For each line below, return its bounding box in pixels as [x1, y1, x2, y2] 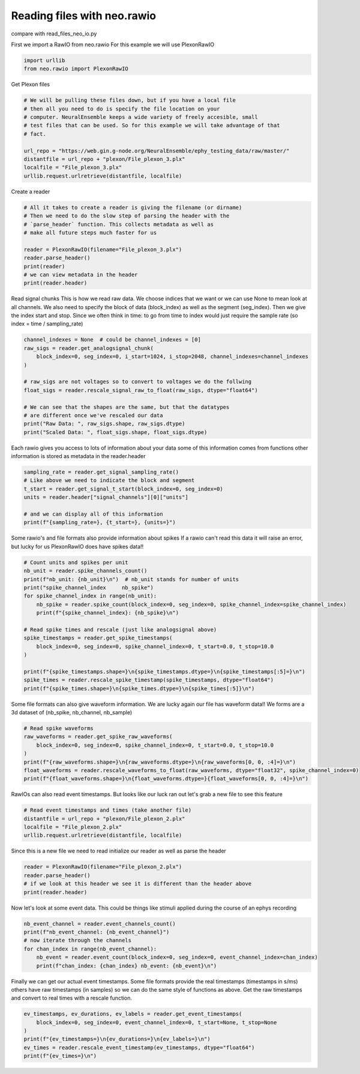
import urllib [23, 57, 65, 64]
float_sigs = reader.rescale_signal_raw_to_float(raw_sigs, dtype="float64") [23, 387, 258, 393]
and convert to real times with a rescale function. [11, 994, 132, 1002]
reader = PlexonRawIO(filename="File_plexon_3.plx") [23, 246, 182, 253]
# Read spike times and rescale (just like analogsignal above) [23, 626, 217, 633]
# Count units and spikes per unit [23, 559, 128, 566]
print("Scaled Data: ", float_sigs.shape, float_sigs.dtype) [23, 429, 208, 435]
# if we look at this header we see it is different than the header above [23, 880, 252, 887]
